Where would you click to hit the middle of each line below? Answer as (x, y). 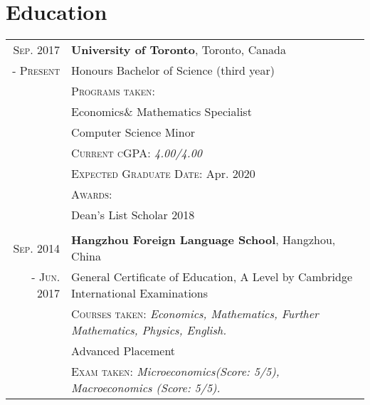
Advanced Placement (123, 351)
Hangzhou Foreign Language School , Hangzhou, (203, 240)
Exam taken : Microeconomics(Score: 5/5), (175, 372)
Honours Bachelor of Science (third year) (173, 70)
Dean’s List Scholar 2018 (133, 215)
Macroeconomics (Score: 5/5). (146, 388)
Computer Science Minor (133, 132)
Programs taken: (113, 91)
